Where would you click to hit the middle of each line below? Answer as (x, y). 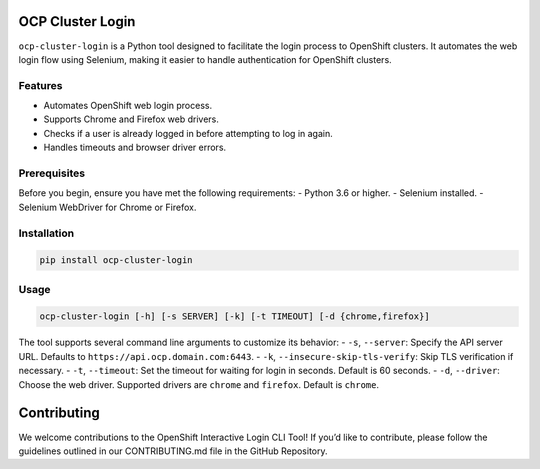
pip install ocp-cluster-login (116, 260)
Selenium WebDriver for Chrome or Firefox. (107, 207)
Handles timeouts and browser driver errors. (135, 147)
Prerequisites (51, 173)
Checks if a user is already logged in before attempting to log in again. (188, 133)
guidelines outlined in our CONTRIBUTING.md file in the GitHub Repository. (173, 451)
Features (40, 85)
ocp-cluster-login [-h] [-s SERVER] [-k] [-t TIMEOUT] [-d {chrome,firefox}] (234, 316)
